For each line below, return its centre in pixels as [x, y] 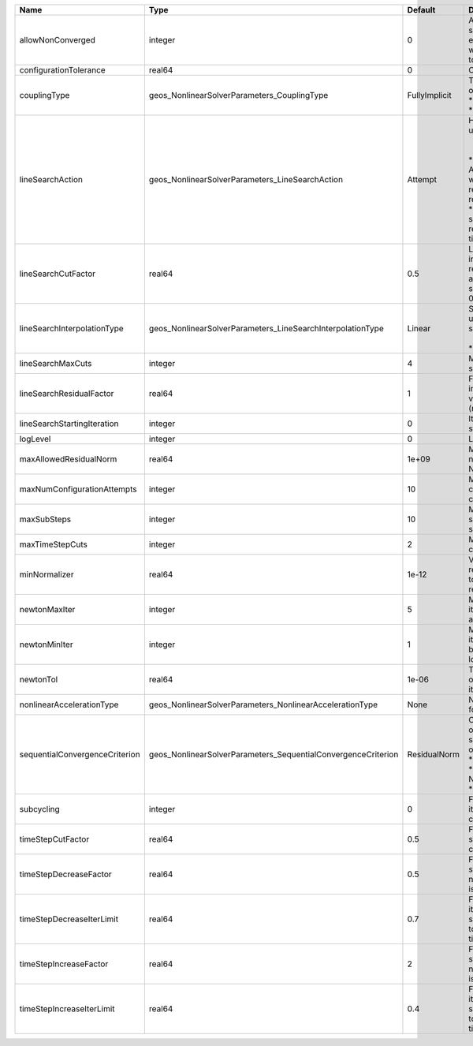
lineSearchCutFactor [58, 274]
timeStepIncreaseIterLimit [67, 1009]
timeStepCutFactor [54, 839]
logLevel [35, 439]
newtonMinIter [47, 644]
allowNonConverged [58, 40]
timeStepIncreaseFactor [64, 964]
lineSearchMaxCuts [56, 363]
